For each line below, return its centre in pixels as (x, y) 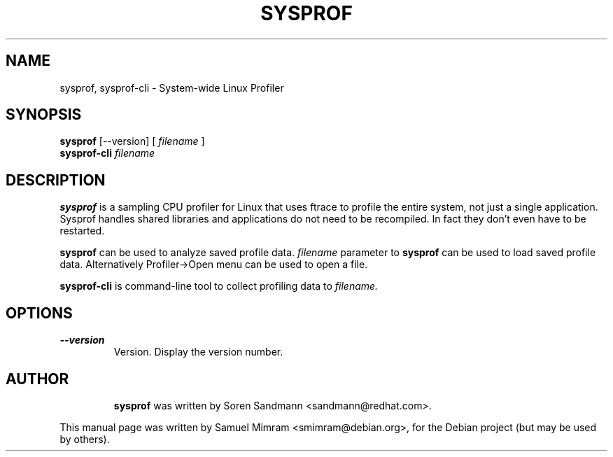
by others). (85, 439)
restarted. (82, 231)
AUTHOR (37, 379)
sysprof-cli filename (107, 153)
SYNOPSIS (44, 115)
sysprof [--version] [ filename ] (132, 141)
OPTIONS (39, 313)
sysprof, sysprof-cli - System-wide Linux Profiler (172, 87)
